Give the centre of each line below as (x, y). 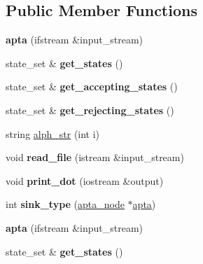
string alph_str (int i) (53, 133)
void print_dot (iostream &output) (85, 180)
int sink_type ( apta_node (65, 204)
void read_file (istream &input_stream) (95, 157)
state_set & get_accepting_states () (92, 86)
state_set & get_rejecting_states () (90, 110)
